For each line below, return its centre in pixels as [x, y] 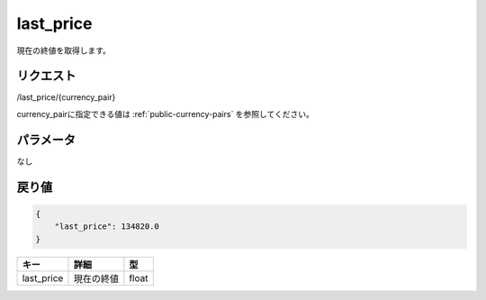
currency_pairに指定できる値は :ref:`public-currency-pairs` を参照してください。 [166, 114]
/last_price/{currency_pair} [66, 97]
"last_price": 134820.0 [107, 227]
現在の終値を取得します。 [64, 50]
